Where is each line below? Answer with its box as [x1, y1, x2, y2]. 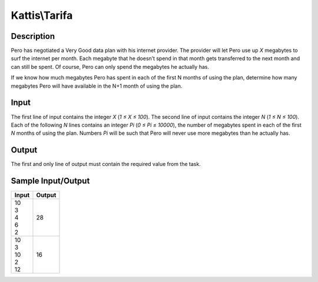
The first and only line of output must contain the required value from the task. [11, 161, 201, 168]
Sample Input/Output [11, 176, 90, 186]
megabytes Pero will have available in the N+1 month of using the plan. [11, 82, 183, 89]
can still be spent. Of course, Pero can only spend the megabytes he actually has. [11, 63, 209, 70]
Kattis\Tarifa [11, 9, 73, 22]
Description [11, 31, 55, 41]
